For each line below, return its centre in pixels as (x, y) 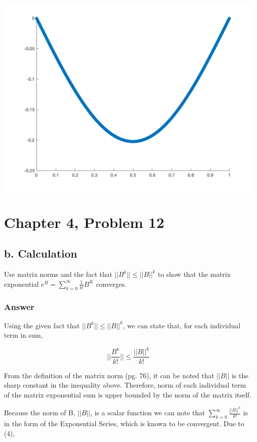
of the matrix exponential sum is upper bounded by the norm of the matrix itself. (128, 394)
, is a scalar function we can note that (148, 413)
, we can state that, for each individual (182, 325)
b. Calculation (41, 253)
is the (240, 375)
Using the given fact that (42, 325)
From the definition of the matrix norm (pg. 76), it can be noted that (109, 375)
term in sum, (23, 335)
